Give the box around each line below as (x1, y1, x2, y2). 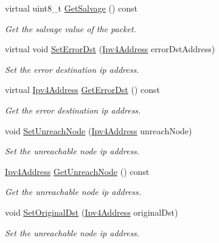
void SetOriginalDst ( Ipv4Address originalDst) (5, 205, 178, 218)
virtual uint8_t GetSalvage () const (5, 2, 138, 14)
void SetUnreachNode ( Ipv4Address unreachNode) (5, 124, 192, 137)
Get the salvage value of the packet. (5, 22, 136, 35)
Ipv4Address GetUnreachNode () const (5, 165, 150, 177)
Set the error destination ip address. (5, 63, 139, 75)
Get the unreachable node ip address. (5, 185, 142, 198)
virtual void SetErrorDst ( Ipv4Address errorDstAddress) (5, 43, 215, 55)
